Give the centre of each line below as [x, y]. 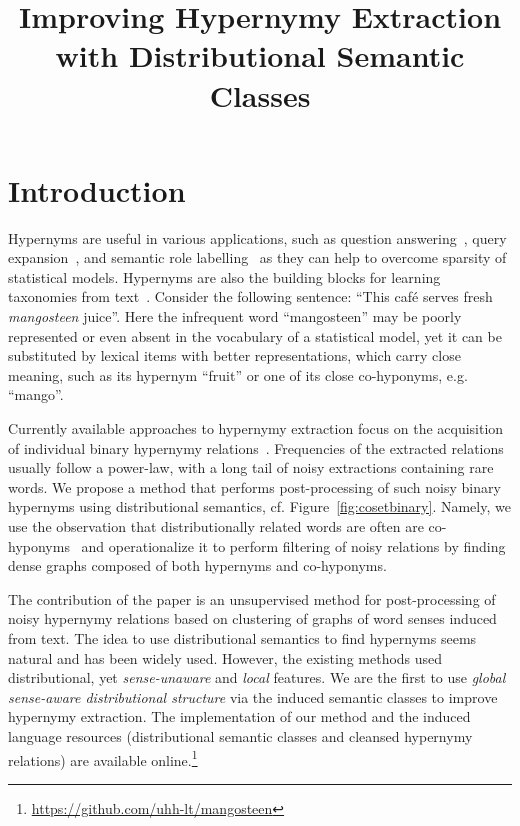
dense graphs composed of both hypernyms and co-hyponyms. [197, 565]
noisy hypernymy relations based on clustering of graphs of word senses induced [252, 618]
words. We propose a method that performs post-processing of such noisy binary [254, 486]
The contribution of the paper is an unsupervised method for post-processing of [252, 598]
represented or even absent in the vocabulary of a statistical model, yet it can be [255, 335]
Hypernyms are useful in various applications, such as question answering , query [257, 237]
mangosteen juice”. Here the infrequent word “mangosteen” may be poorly [235, 316]
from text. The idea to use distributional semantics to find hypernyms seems [242, 637]
